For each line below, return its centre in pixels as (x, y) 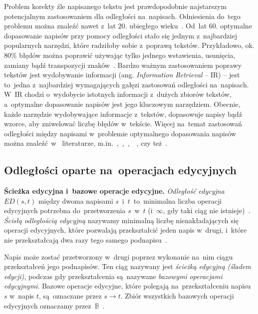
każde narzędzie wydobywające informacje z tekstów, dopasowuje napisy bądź (123, 114)
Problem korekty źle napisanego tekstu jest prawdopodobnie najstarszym (115, 6)
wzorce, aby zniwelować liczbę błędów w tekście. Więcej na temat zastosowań (123, 124)
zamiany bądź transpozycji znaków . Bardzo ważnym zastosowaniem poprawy (123, 65)
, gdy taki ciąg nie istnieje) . (207, 210)
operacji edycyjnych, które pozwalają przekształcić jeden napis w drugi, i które (126, 230)
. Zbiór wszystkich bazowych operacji (177, 296)
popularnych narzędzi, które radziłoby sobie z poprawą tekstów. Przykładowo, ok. (129, 45)
